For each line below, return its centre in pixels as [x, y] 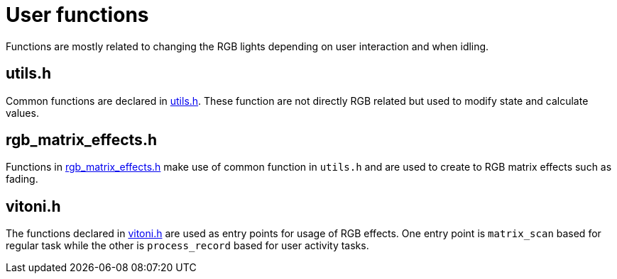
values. [22, 113]
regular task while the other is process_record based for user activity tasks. [187, 246]
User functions [77, 15]
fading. [22, 179]
